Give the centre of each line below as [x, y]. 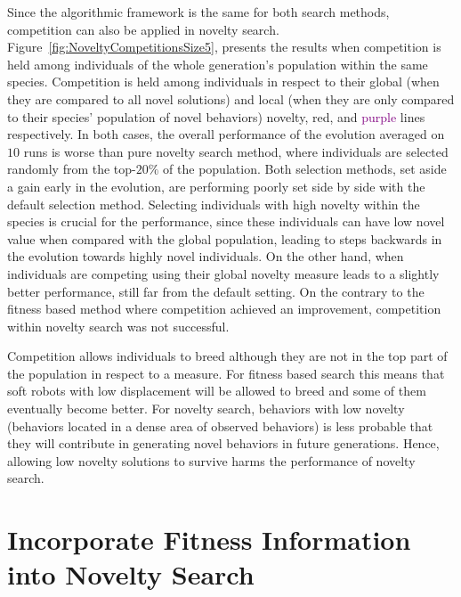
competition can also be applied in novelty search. [143, 29]
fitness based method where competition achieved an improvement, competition [224, 309]
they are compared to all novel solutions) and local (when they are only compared [231, 98]
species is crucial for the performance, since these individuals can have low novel [226, 221]
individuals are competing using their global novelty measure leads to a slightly [223, 273]
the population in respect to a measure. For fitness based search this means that [226, 373]
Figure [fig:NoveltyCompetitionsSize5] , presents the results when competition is [224, 47]
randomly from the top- [72, 169]
